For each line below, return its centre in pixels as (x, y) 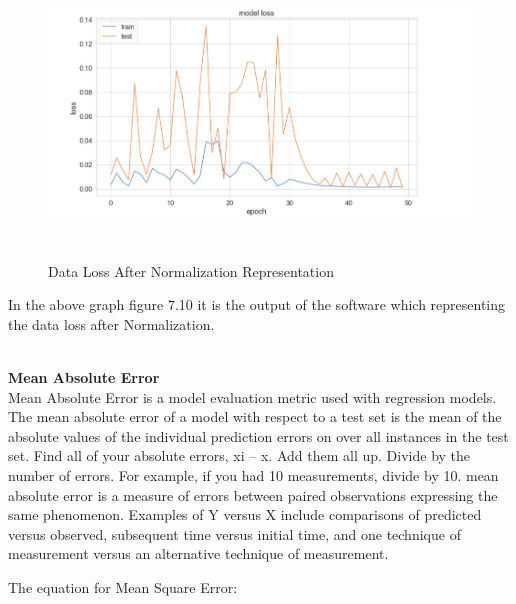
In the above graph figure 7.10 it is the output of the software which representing (257, 304)
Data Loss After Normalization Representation (191, 270)
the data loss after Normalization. (111, 323)
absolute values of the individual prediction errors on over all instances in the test (258, 435)
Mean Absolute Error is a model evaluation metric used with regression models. (252, 396)
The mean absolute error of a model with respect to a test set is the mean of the (255, 416)
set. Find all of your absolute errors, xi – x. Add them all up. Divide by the (239, 455)
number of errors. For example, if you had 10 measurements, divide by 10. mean (253, 474)
